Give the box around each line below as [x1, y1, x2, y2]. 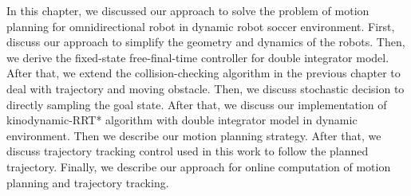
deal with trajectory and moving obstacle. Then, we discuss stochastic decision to [6, 80, 405, 96]
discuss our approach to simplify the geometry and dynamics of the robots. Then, [6, 33, 405, 50]
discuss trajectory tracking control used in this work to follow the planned [6, 143, 369, 159]
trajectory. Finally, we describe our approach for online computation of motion [6, 158, 391, 174]
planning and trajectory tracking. [6, 174, 169, 190]
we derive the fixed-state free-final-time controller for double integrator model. [6, 49, 389, 65]
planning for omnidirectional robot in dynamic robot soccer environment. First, [6, 18, 395, 34]
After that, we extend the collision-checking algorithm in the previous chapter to [6, 65, 401, 81]
